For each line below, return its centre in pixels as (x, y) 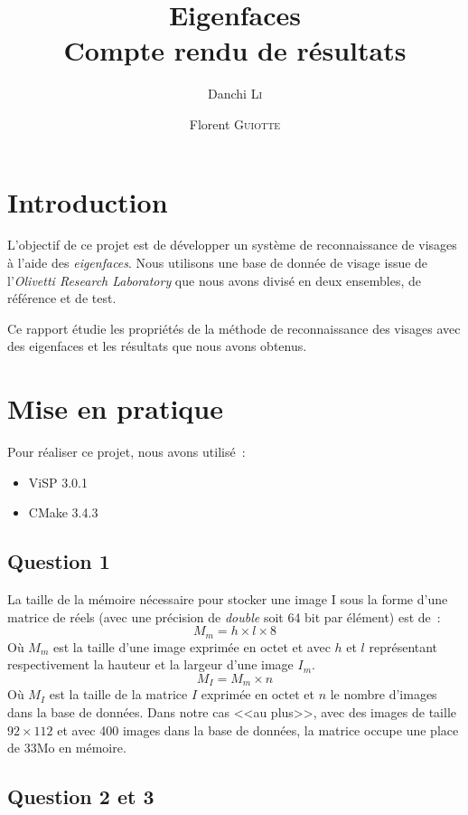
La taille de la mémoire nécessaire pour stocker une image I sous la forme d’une (228, 599)
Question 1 (59, 561)
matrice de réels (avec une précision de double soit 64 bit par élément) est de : (224, 616)
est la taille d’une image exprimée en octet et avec (192, 646)
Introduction (88, 201)
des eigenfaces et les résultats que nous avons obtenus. (157, 346)
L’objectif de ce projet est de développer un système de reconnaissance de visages (232, 245)
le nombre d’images (384, 694)
